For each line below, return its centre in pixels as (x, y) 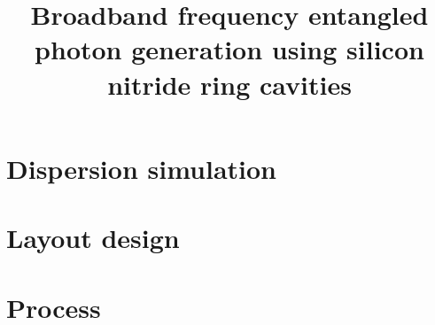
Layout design (93, 238)
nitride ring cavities (229, 84)
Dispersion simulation (142, 168)
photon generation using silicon (229, 49)
